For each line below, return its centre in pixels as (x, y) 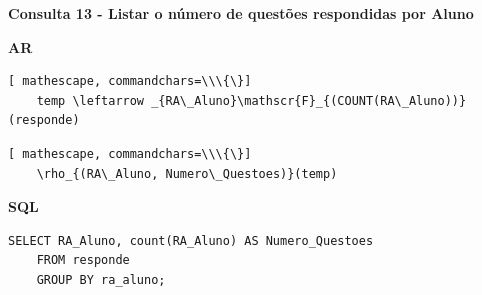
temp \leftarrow (90, 100)
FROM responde (83, 260)
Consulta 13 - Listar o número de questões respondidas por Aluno (241, 13)
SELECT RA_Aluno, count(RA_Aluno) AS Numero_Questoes (191, 240)
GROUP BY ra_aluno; (101, 279)
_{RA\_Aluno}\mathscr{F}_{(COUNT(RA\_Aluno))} (309, 100)
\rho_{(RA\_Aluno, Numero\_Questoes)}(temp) (187, 173)
